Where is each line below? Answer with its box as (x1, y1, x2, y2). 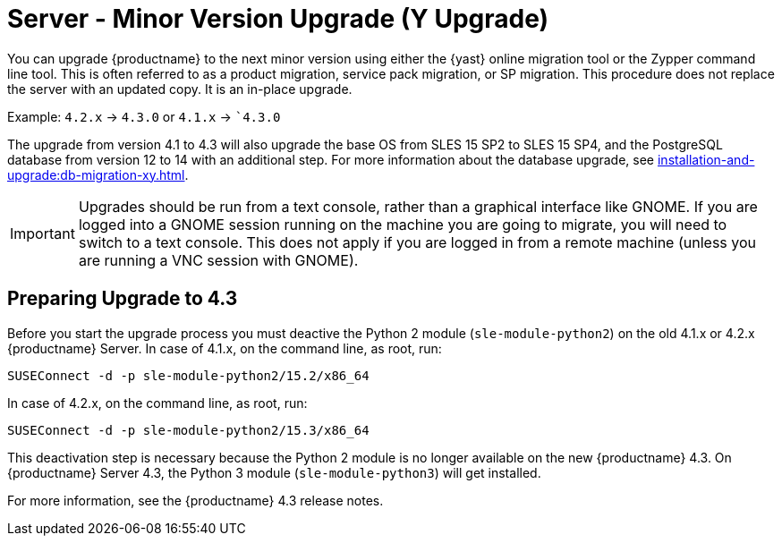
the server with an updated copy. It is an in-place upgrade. (7, 81, 353, 97)
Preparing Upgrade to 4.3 (7, 287, 238, 310)
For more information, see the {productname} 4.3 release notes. (7, 492, 384, 508)
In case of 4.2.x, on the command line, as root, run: (7, 395, 308, 411)
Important (10, 224, 75, 242)
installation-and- (657, 151, 755, 167)
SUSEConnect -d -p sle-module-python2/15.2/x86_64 (7, 368, 370, 383)
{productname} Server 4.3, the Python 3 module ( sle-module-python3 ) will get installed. (7, 464, 541, 480)
